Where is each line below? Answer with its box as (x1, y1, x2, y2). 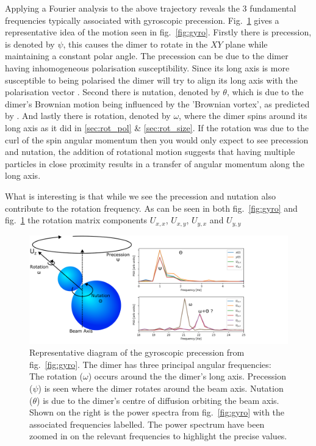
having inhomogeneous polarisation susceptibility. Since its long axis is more (5, 61, 290, 74)
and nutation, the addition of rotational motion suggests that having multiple (5, 145, 295, 158)
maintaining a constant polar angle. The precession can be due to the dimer (5, 49, 289, 62)
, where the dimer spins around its (179, 109, 307, 122)
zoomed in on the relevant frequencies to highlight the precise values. (29, 430, 287, 442)
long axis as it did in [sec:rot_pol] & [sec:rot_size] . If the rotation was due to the (5, 121, 309, 134)
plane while (225, 37, 268, 50)
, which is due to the (226, 85, 304, 98)
